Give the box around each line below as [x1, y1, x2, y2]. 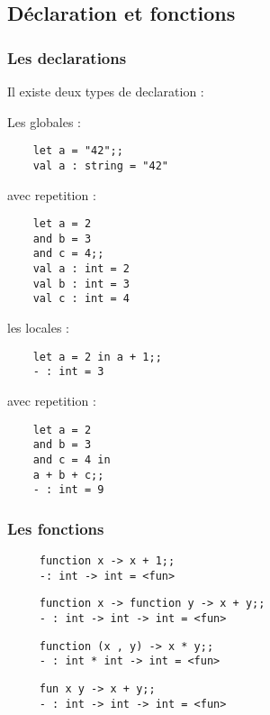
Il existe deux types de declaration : [7, 82, 204, 100]
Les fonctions [7, 517, 104, 539]
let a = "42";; [32, 144, 123, 158]
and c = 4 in [32, 453, 111, 466]
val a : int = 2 [32, 262, 130, 276]
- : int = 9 [32, 483, 104, 497]
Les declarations [7, 46, 127, 69]
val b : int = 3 [32, 277, 130, 290]
